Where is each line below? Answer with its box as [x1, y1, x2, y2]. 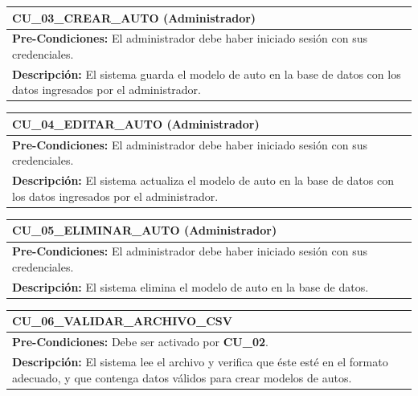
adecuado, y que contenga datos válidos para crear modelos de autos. [12, 369, 352, 386]
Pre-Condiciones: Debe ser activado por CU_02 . [12, 333, 268, 350]
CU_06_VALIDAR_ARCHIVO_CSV [12, 312, 232, 329]
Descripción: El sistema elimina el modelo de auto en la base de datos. [12, 278, 369, 295]
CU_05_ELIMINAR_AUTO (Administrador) [12, 222, 277, 239]
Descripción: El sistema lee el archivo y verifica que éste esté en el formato [12, 353, 388, 369]
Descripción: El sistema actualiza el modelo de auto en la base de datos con [12, 172, 394, 189]
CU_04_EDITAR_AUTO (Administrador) [12, 115, 260, 132]
